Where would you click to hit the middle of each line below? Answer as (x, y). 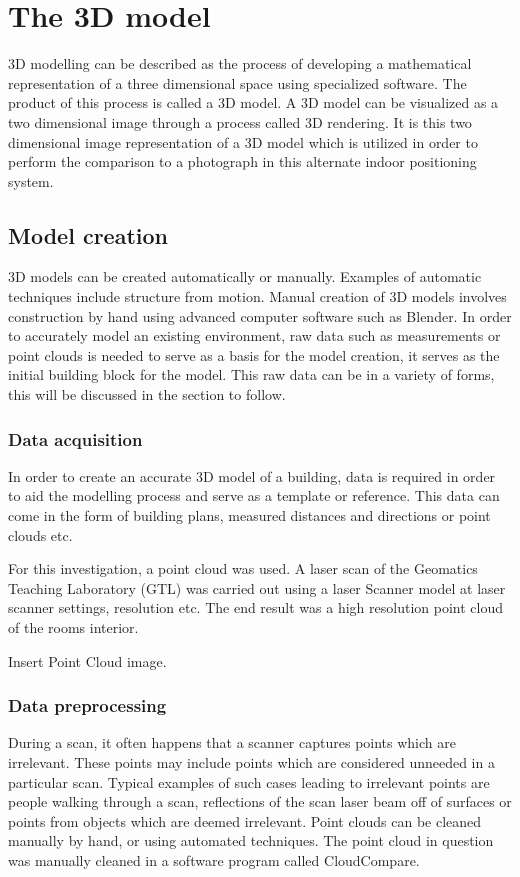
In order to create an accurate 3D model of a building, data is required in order (252, 475)
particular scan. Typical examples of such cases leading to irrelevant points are (249, 781)
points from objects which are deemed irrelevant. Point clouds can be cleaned (245, 820)
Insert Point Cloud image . (87, 660)
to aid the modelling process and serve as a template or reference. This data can (254, 495)
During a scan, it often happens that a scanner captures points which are (232, 742)
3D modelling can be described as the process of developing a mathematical (240, 63)
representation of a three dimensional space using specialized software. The (237, 82)
